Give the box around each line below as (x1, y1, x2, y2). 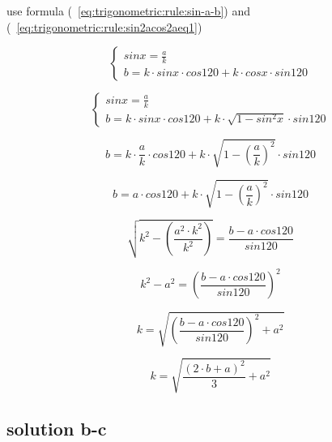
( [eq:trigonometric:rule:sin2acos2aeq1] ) (6, 18, 202, 35)
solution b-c (6, 415, 107, 440)
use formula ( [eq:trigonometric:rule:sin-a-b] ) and (6, 2, 250, 19)
